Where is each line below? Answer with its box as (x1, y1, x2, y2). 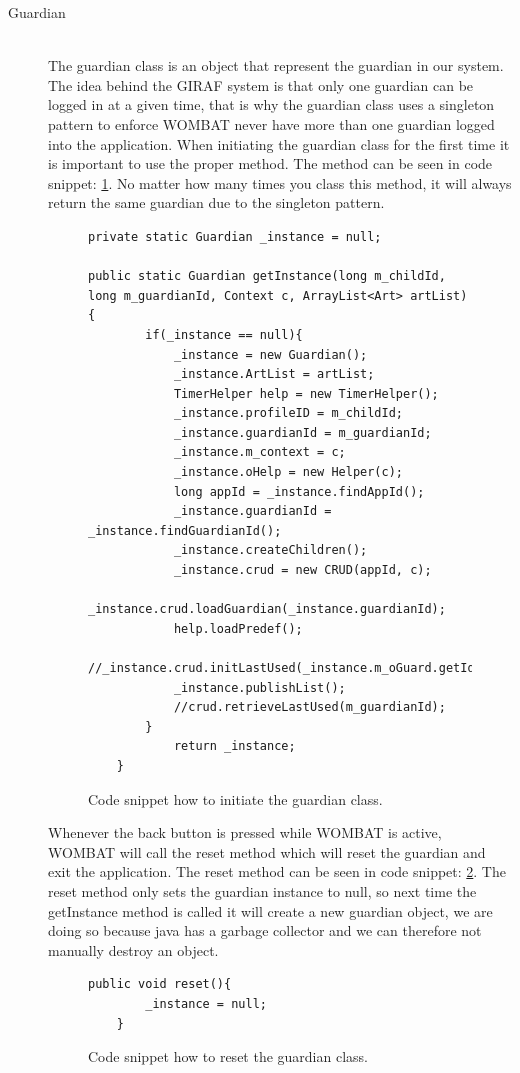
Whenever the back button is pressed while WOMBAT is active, (48, 822, 442, 843)
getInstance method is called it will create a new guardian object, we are (48, 900, 493, 921)
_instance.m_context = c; (173, 445, 346, 460)
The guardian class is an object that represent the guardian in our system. (48, 55, 504, 76)
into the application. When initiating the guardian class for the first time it (48, 133, 510, 154)
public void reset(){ (88, 977, 232, 992)
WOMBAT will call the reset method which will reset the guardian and (48, 841, 486, 862)
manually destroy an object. (48, 939, 219, 960)
